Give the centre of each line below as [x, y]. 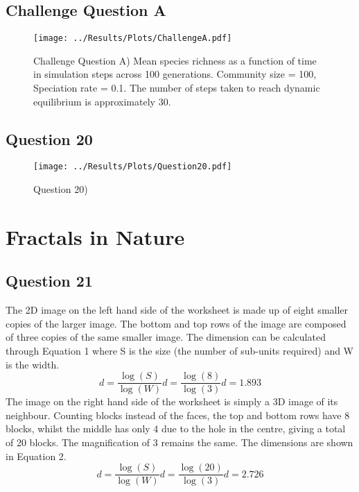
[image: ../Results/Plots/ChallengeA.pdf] [133, 39]
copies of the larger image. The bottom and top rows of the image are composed [176, 323]
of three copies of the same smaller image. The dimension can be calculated [166, 337]
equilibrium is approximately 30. [102, 101]
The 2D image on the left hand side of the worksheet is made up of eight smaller [177, 310]
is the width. [33, 364]
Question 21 [49, 281]
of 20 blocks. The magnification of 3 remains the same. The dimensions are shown [179, 442]
